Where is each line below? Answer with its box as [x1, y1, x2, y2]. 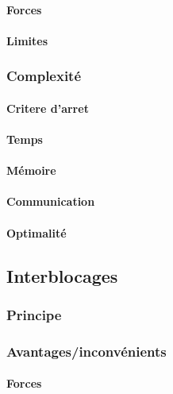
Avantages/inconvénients [6, 341, 167, 361]
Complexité [6, 66, 82, 86]
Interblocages [6, 263, 118, 288]
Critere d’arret [6, 99, 89, 116]
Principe [6, 304, 62, 324]
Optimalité [6, 224, 67, 241]
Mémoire [6, 162, 56, 179]
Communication [6, 193, 95, 210]
